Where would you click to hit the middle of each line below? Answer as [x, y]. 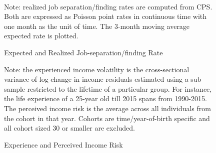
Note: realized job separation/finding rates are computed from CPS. [108, 6]
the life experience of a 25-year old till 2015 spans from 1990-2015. [105, 98]
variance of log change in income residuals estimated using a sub [103, 79]
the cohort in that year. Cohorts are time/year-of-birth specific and [107, 118]
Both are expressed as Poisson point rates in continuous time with [105, 16]
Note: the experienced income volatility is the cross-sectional [97, 69]
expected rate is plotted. [41, 36]
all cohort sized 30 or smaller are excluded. [70, 128]
